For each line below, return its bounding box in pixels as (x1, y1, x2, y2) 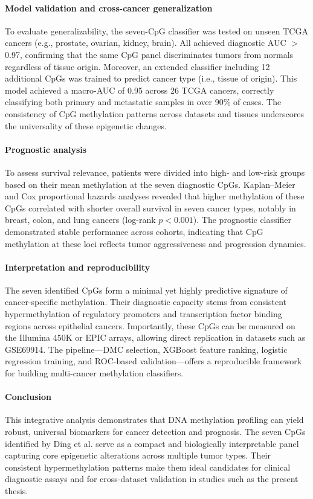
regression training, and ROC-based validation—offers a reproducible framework (5, 355, 302, 367)
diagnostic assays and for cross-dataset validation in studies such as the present (5, 472, 298, 485)
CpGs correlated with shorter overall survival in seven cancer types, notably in (5, 201, 296, 214)
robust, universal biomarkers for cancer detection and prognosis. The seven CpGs (5, 425, 306, 438)
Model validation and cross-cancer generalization (5, 1, 213, 14)
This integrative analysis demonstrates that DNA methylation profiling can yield (5, 413, 304, 426)
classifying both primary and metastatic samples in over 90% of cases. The (5, 95, 282, 108)
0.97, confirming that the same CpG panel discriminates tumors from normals (5, 48, 294, 60)
